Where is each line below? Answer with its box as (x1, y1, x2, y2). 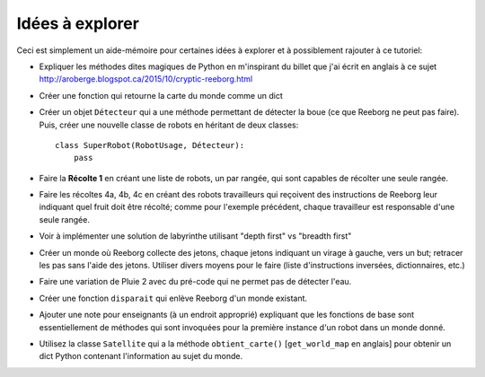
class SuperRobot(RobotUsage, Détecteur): (55, 140, 245, 150)
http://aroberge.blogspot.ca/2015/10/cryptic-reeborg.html (39, 74, 253, 84)
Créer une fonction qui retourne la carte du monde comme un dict (39, 90, 283, 101)
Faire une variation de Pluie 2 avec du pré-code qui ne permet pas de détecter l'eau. (39, 276, 352, 287)
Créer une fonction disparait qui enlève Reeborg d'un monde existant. (39, 293, 308, 303)
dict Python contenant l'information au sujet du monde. (39, 351, 243, 362)
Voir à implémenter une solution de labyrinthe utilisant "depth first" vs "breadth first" (39, 231, 352, 241)
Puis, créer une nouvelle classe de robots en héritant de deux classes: (39, 119, 299, 130)
